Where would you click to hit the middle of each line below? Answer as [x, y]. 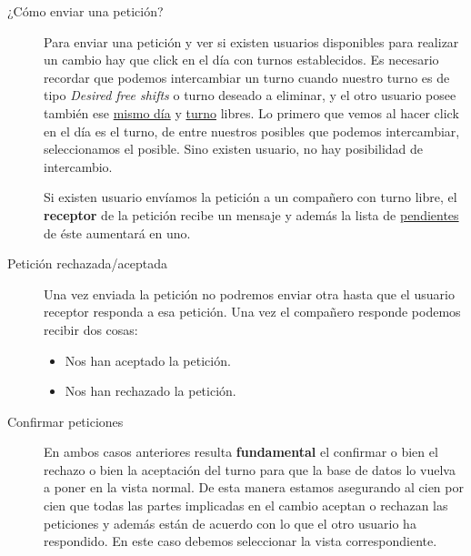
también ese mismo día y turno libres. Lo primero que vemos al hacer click [251, 112]
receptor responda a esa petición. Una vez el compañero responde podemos [252, 312]
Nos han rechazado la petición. [150, 391]
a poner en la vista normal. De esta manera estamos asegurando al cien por [254, 487]
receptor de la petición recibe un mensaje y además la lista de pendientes [251, 214]
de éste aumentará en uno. [117, 233]
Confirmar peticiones [65, 421]
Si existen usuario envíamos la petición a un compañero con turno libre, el [251, 197]
